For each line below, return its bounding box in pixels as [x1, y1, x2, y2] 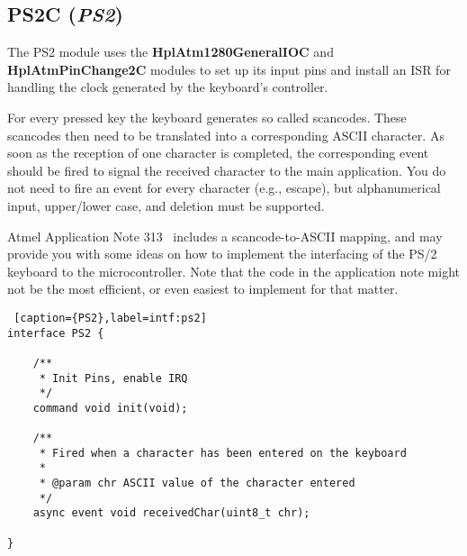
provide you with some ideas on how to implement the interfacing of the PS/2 [7, 244, 437, 263]
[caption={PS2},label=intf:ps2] [13, 311, 207, 324]
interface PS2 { [7, 326, 104, 340]
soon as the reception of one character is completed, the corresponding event [7, 143, 429, 162]
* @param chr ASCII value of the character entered [39, 477, 355, 490]
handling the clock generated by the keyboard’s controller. [7, 77, 328, 96]
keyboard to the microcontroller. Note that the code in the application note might [7, 261, 461, 280]
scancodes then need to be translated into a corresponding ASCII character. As [7, 125, 445, 144]
